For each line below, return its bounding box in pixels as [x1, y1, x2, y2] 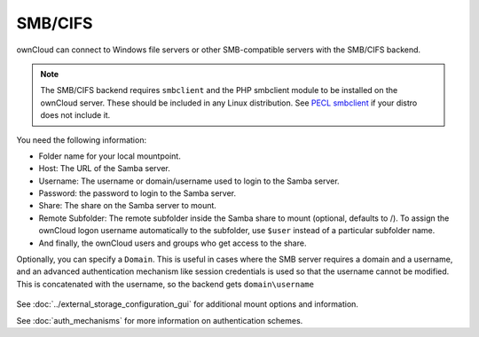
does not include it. [40, 110, 111, 121]
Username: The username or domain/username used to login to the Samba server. [38, 176, 341, 186]
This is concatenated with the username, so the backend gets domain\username [16, 278, 315, 289]
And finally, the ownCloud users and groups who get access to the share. [38, 238, 307, 248]
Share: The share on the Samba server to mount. [38, 200, 217, 211]
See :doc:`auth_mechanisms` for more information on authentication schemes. [16, 315, 303, 325]
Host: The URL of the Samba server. [38, 163, 170, 174]
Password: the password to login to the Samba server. [38, 188, 237, 199]
